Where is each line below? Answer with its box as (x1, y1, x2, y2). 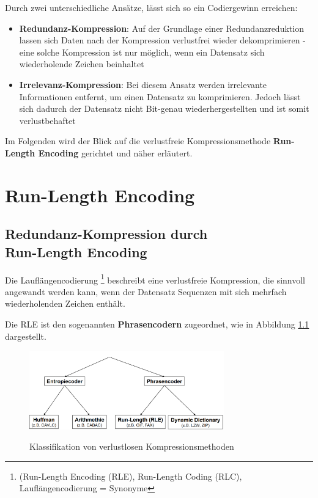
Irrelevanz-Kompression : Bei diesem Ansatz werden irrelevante (19, 78, 267, 90)
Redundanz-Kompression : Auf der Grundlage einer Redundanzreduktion (19, 21, 304, 34)
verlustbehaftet (19, 114, 76, 126)
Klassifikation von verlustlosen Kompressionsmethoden (29, 440, 234, 453)
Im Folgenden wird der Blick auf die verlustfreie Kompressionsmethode (5, 134, 271, 147)
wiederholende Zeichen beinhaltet (19, 57, 144, 70)
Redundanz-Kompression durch (5, 224, 208, 243)
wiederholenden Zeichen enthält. (5, 297, 125, 310)
